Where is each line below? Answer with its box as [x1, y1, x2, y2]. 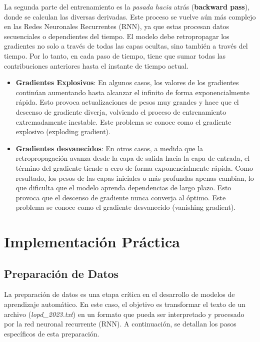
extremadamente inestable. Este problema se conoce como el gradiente [15, 116, 231, 127]
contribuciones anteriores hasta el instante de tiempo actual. [4, 60, 189, 71]
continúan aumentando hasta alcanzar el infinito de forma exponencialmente [15, 87, 250, 97]
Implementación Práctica [4, 231, 180, 252]
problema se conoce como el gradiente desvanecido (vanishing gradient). [15, 202, 236, 212]
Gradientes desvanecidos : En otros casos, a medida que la [15, 143, 203, 153]
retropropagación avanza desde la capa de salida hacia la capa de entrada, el [15, 153, 250, 163]
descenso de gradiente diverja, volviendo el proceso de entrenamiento [15, 106, 226, 117]
